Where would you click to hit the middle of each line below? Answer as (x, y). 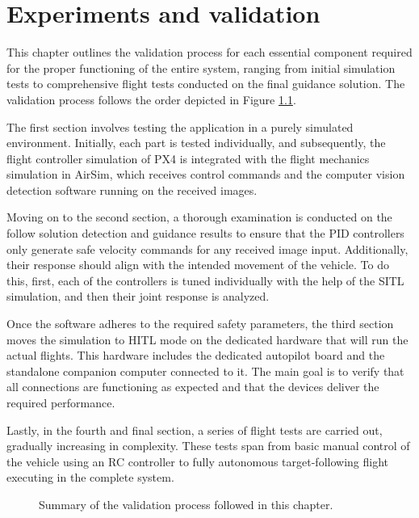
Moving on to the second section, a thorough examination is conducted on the (199, 217)
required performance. (61, 402)
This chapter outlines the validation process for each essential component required (209, 52)
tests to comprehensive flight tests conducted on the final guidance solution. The (206, 84)
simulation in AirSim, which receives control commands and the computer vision (206, 174)
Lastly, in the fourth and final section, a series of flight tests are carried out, (195, 430)
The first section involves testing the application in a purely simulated (180, 126)
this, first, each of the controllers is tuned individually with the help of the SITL (205, 280)
